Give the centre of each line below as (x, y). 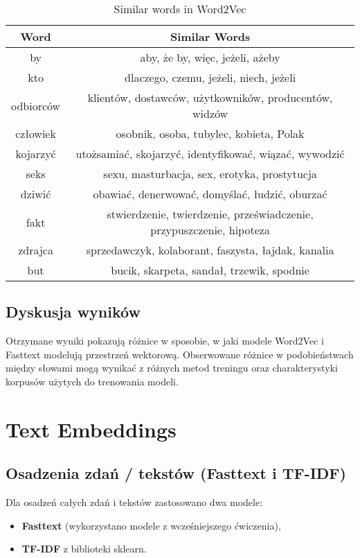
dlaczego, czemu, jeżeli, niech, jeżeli (210, 77)
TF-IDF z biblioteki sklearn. (84, 549)
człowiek (36, 133)
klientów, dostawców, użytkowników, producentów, (210, 97)
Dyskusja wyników (73, 312)
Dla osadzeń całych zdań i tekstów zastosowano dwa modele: (134, 502)
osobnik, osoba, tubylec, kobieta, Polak (210, 133)
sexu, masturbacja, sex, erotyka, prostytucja (210, 174)
